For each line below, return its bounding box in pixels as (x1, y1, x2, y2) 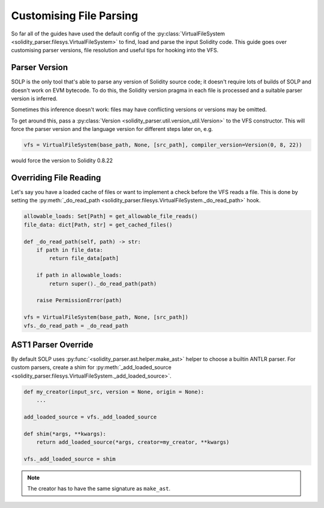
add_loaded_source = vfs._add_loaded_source (23, 413, 157, 420)
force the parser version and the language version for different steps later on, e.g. (11, 125, 213, 133)
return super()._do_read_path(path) (49, 280, 157, 287)
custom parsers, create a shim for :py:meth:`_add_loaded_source (11, 364, 172, 371)
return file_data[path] (49, 255, 119, 262)
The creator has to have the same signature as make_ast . (27, 485, 171, 492)
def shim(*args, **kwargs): (23, 430, 106, 437)
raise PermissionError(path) (36, 297, 122, 304)
